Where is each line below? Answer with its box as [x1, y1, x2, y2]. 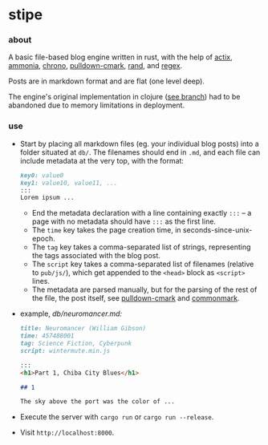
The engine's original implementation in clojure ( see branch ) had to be [8, 92, 241, 102]
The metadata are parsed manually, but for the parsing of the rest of [31, 285, 258, 294]
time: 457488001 [19, 332, 75, 340]
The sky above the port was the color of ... [19, 398, 175, 406]
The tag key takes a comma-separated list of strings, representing [31, 242, 251, 252]
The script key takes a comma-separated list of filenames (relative [31, 259, 254, 269]
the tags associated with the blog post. [31, 251, 160, 261]
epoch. [31, 234, 56, 244]
